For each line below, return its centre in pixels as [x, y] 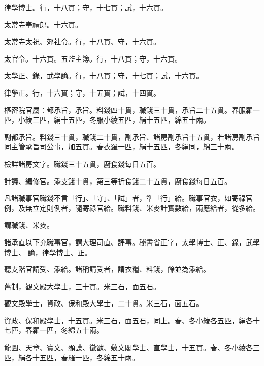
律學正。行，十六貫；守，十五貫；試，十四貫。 [82, 92]
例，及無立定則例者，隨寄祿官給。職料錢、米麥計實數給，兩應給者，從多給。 [132, 208]
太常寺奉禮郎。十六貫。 [43, 24]
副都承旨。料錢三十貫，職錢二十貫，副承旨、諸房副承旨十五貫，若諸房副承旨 [132, 136]
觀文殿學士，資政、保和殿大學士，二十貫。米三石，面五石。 [104, 303]
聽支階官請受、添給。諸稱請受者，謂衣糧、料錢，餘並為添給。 [107, 269]
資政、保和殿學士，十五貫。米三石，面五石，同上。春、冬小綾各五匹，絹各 [128, 320]
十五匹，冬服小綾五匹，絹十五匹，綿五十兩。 [135, 120]
